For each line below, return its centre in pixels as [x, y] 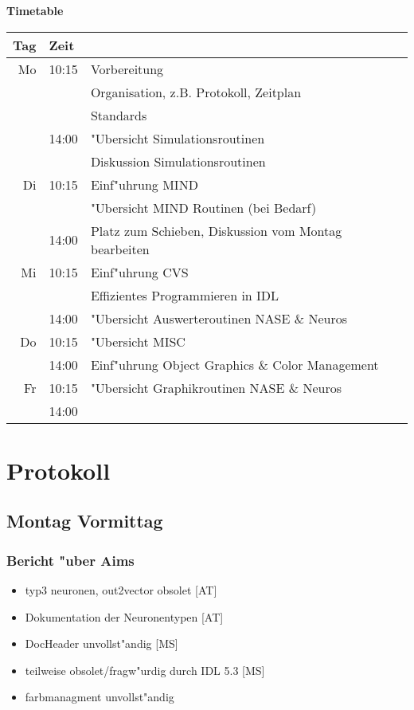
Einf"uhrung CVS [139, 272]
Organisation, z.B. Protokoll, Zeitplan [196, 92]
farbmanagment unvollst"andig [100, 697]
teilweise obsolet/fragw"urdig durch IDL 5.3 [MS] [145, 670]
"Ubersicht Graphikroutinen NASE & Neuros [216, 387]
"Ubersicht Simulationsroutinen [178, 138]
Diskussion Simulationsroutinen [178, 161]
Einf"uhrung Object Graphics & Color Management [234, 364]
